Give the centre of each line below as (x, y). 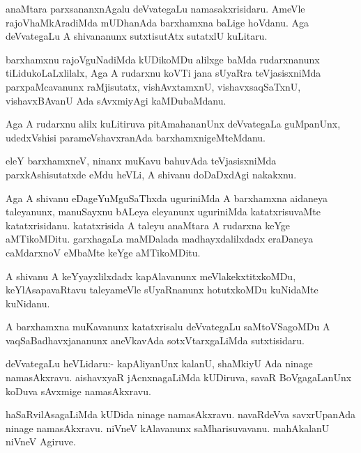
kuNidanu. (28, 303)
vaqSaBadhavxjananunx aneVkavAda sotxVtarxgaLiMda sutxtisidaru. (155, 340)
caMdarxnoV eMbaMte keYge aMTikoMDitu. (103, 252)
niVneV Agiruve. (41, 442)
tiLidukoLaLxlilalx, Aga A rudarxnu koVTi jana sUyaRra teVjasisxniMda (163, 73)
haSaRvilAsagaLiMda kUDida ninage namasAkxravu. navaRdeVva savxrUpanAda (181, 414)
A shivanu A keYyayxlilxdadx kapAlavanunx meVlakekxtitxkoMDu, (151, 276)
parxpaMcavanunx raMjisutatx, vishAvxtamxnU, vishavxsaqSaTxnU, (153, 86)
